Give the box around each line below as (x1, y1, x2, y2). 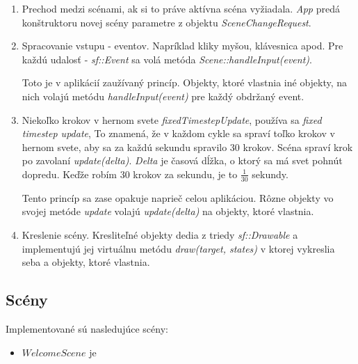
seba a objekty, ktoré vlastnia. (22, 255, 150, 269)
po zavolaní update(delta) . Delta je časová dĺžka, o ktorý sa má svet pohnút (22, 153, 343, 168)
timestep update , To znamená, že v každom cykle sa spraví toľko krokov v (22, 126, 335, 141)
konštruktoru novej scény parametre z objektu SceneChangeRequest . (22, 15, 311, 29)
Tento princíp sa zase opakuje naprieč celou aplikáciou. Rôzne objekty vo (22, 190, 334, 205)
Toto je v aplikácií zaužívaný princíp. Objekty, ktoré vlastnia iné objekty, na (22, 75, 348, 90)
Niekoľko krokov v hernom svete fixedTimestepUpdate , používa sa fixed (22, 112, 322, 127)
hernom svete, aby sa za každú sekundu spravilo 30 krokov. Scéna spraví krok (22, 139, 353, 154)
